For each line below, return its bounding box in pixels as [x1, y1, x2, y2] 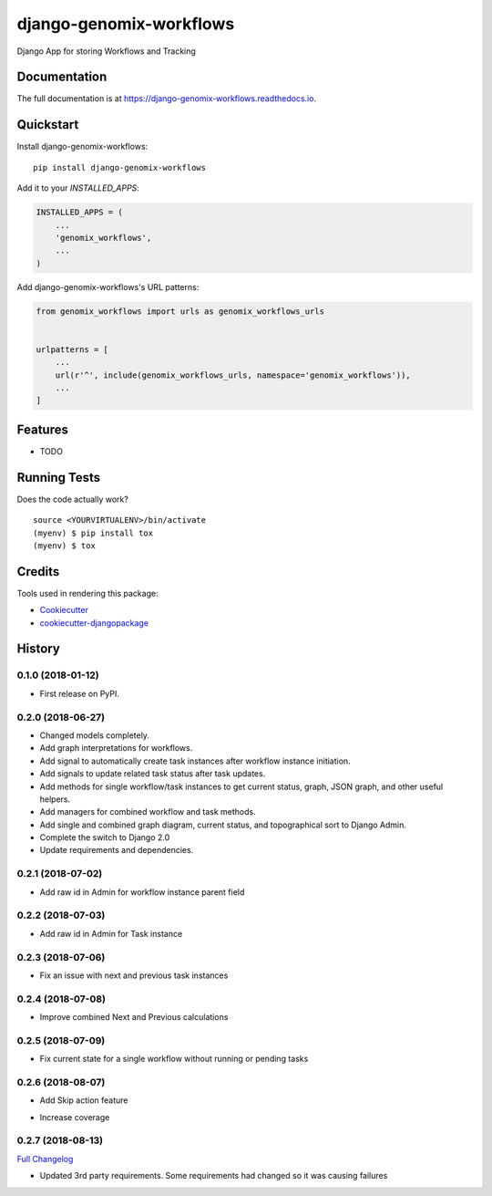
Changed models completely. [39, 730, 150, 741]
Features [16, 421, 68, 437]
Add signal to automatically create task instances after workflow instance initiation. [39, 755, 351, 766]
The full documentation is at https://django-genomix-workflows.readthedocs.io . [16, 93, 317, 104]
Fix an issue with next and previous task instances [39, 970, 229, 981]
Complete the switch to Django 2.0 [39, 832, 170, 843]
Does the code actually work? [16, 494, 129, 504]
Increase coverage [39, 1111, 110, 1122]
